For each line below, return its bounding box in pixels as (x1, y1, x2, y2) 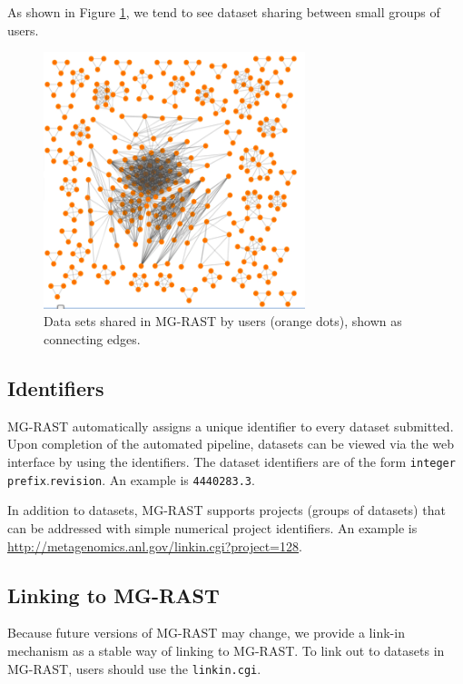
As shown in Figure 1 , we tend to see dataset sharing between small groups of (7, 3, 440, 21)
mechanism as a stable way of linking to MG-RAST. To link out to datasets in (7, 640, 445, 659)
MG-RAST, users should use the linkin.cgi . (7, 659, 261, 678)
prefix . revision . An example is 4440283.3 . (7, 470, 255, 489)
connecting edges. (44, 330, 141, 349)
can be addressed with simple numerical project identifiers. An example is (7, 518, 418, 537)
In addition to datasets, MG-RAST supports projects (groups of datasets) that (7, 501, 446, 520)
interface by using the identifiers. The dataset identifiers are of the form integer (7, 452, 456, 471)
